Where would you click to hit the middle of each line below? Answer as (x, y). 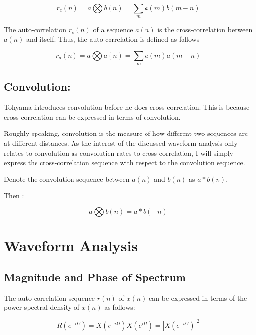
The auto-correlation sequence (50, 297)
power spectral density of (42, 307)
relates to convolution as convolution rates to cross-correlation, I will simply (119, 152)
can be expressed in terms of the (198, 297)
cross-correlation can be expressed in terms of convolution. (92, 117)
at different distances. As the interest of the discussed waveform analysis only (121, 143)
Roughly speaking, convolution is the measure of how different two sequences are (126, 133)
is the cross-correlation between (205, 29)
